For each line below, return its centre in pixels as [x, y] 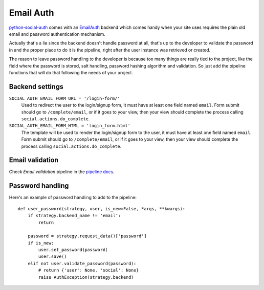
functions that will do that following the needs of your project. [71, 72]
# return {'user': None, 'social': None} [89, 270]
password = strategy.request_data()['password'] [87, 236]
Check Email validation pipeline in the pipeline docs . [62, 172]
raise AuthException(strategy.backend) [86, 277]
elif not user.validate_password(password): [82, 263]
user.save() [53, 257]
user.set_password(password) [73, 250]
